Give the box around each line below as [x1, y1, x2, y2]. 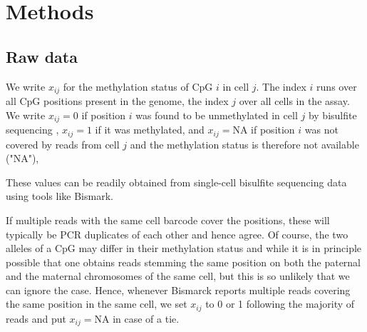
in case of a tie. [113, 311, 180, 326]
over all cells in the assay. [239, 94, 350, 109]
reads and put [6, 311, 66, 326]
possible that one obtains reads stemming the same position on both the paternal [6, 254, 361, 269]
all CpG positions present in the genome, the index [6, 94, 229, 109]
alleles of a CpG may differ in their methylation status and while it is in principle [6, 241, 362, 256]
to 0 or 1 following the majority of [205, 296, 355, 311]
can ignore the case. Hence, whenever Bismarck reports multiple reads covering [6, 282, 351, 297]
